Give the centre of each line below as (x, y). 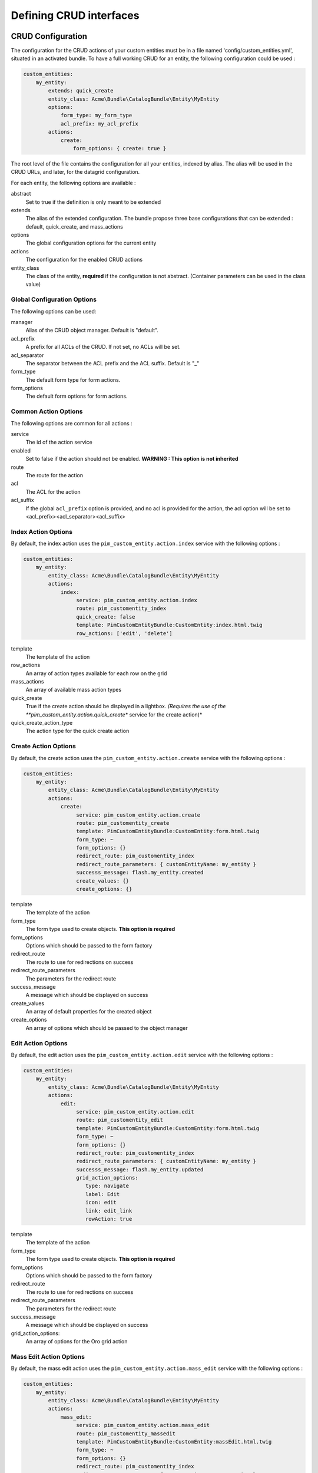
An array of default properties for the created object (89, 1012)
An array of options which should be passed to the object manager (107, 1028)
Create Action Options (43, 747)
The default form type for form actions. (73, 379)
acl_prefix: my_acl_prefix (99, 123)
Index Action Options (42, 531)
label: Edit (103, 1194)
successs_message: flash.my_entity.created (140, 873)
